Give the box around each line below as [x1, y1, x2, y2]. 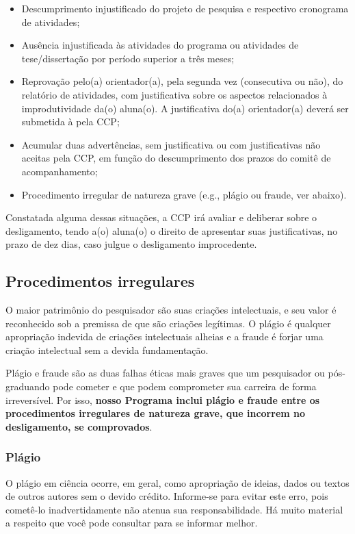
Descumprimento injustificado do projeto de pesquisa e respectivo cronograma [21, 1, 349, 15]
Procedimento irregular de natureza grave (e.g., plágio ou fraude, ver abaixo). [21, 187, 347, 201]
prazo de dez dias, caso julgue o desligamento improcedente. [5, 237, 257, 251]
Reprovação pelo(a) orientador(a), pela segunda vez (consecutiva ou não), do [21, 74, 343, 88]
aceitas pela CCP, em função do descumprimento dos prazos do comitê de [21, 151, 331, 165]
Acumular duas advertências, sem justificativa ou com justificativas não [21, 137, 321, 151]
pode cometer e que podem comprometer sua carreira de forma [53, 379, 317, 394]
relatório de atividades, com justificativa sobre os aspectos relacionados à [21, 87, 328, 101]
